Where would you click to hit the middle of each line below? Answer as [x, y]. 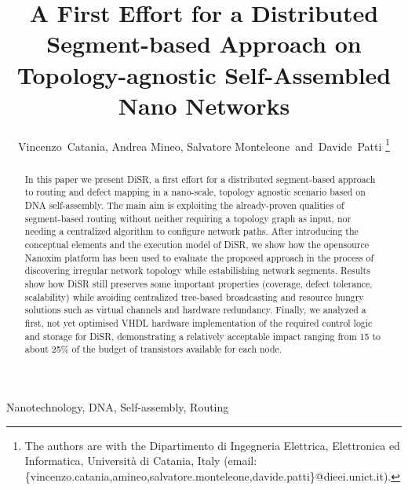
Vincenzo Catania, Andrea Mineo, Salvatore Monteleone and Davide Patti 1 [204, 144]
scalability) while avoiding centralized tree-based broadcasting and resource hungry [194, 296]
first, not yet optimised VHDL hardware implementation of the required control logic [199, 322]
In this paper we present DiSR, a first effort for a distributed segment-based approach [200, 179]
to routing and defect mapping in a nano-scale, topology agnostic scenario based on [195, 192]
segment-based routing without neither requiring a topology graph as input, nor [188, 218]
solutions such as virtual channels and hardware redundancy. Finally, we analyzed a [195, 310]
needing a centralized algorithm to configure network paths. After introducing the [191, 231]
